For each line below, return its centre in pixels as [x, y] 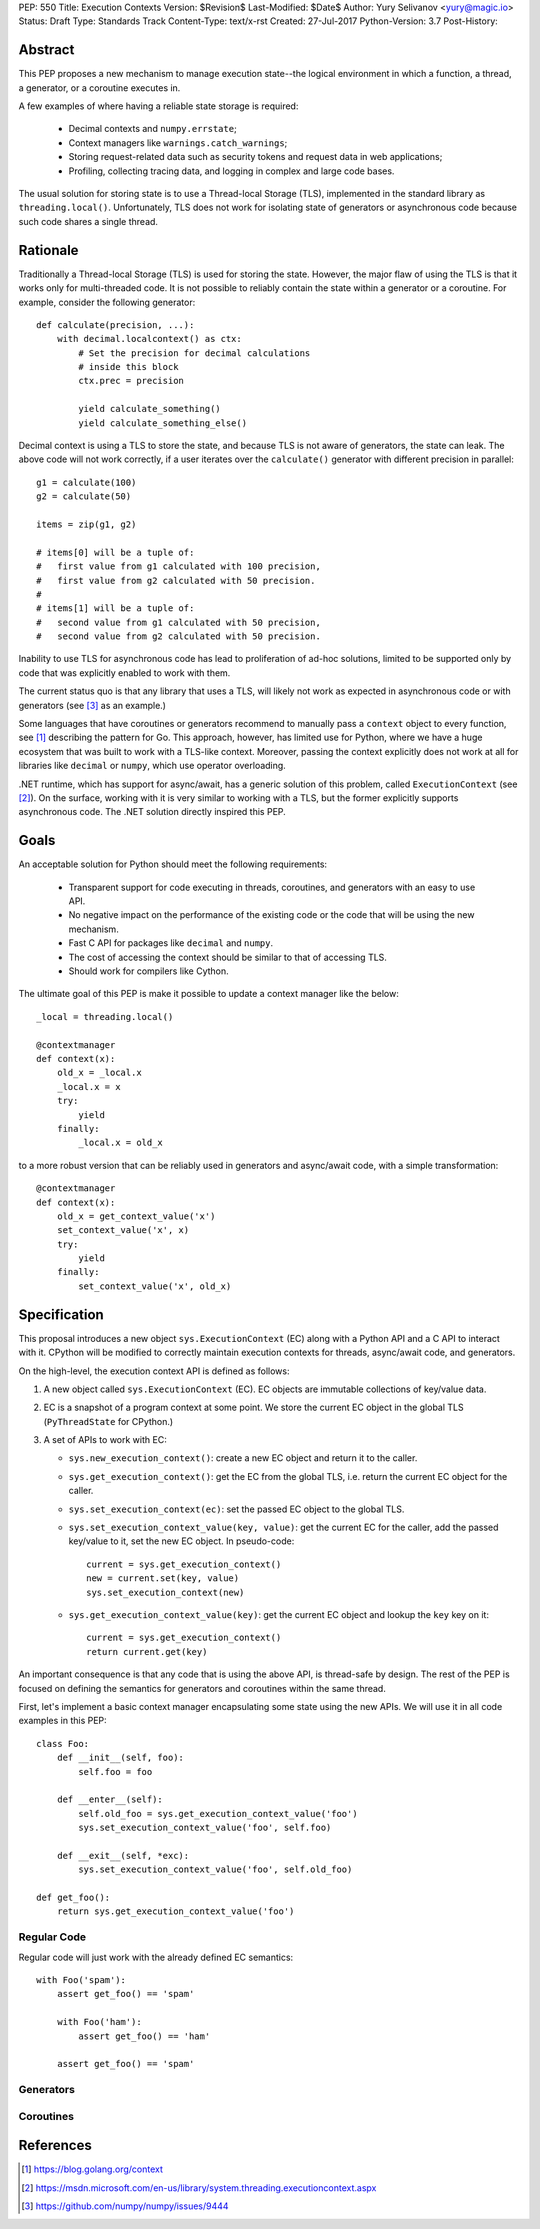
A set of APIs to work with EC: [105, 1440]
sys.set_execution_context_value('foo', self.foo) [205, 1828]
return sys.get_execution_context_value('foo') [175, 1911]
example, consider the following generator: [107, 302]
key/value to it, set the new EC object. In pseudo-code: [181, 1541]
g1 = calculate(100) [86, 482]
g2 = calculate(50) [84, 496]
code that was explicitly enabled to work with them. [124, 672]
